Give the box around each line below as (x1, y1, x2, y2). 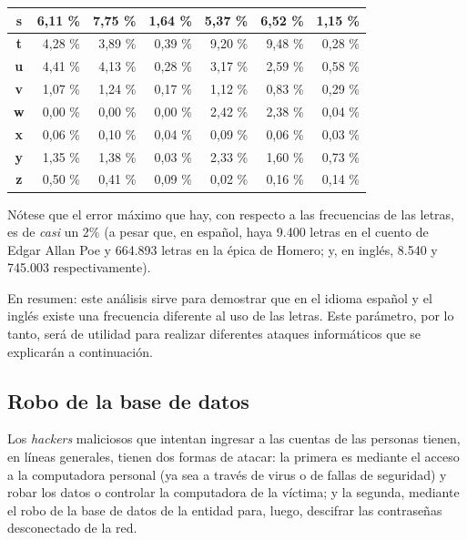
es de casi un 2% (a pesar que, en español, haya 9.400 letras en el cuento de (7, 222, 429, 241)
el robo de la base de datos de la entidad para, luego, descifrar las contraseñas (7, 500, 442, 519)
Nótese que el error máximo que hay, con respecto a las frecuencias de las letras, (7, 204, 455, 223)
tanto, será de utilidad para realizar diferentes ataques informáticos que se (7, 324, 421, 343)
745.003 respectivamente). (7, 258, 151, 277)
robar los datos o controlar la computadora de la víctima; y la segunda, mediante (7, 483, 460, 502)
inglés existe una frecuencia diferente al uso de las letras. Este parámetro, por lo (7, 306, 454, 325)
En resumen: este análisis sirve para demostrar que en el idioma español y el (7, 288, 432, 307)
